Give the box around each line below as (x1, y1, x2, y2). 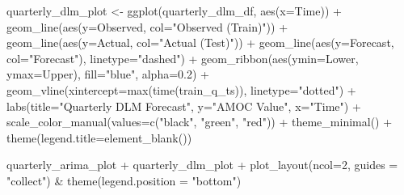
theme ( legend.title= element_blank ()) (6, 129, 192, 146)
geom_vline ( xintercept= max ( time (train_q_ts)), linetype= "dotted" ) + (6, 81, 356, 98)
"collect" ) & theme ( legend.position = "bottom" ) (6, 172, 242, 189)
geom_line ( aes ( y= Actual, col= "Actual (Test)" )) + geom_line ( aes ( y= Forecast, (6, 34, 394, 51)
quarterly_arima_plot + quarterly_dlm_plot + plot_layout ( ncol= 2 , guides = (6, 156, 398, 173)
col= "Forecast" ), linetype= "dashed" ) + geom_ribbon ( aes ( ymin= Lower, (6, 49, 359, 66)
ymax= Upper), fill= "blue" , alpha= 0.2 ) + (6, 66, 209, 83)
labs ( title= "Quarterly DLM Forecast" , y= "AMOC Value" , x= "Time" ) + (6, 97, 361, 114)
